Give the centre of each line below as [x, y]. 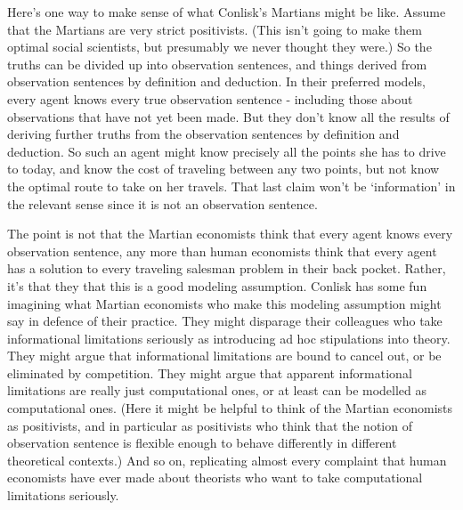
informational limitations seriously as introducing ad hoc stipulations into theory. [229, 338]
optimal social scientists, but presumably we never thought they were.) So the [219, 47]
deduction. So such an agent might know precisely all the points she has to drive [227, 151]
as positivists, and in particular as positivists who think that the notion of [210, 425]
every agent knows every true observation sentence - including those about [210, 98]
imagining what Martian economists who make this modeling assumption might [224, 303]
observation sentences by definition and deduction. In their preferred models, [216, 81]
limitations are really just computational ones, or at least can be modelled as [217, 390]
